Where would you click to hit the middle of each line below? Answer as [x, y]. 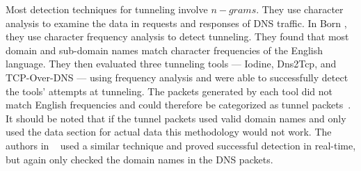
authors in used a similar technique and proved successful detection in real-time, [181, 145]
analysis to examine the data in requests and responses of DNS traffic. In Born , [176, 23]
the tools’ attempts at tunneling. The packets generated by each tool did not [169, 91]
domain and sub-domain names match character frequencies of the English [165, 50]
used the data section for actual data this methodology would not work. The [169, 132]
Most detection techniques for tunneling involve [107, 9]
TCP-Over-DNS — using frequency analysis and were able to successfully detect [177, 77]
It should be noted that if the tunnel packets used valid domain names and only [176, 118]
